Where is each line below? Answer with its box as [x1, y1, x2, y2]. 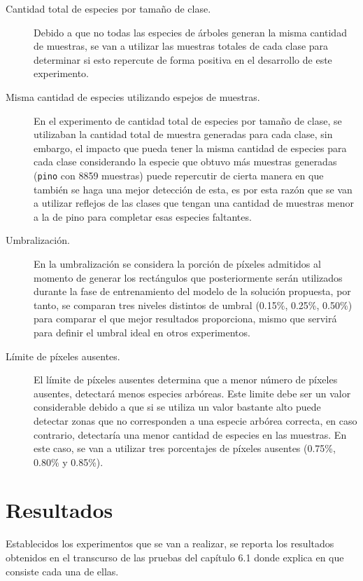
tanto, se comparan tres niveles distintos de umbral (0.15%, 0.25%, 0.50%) [34, 297, 353, 312]
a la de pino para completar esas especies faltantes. [34, 209, 252, 224]
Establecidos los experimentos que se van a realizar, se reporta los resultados [6, 536, 334, 551]
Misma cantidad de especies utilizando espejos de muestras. [6, 89, 260, 104]
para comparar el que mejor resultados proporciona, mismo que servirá [34, 311, 337, 326]
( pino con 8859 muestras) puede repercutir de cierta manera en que [34, 168, 324, 182]
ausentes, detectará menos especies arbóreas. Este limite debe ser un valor [34, 385, 351, 400]
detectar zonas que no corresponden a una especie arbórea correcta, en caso [34, 413, 357, 428]
